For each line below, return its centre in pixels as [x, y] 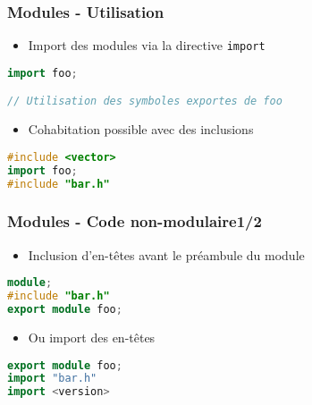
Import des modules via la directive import [147, 45]
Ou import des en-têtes [92, 337]
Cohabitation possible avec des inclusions [141, 129]
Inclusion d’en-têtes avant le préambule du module [166, 254]
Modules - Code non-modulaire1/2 [135, 221]
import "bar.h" [52, 379]
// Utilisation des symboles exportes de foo [145, 101]
